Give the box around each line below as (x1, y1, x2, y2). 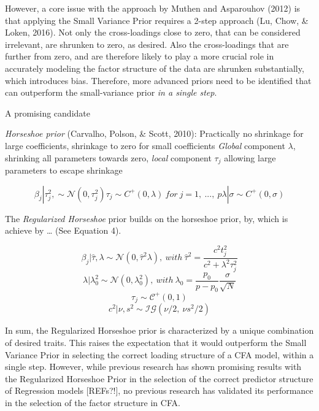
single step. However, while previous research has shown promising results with (5, 360, 302, 373)
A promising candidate (5, 106, 90, 119)
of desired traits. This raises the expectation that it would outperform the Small (5, 336, 307, 348)
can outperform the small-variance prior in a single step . (5, 86, 217, 99)
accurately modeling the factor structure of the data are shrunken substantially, (5, 61, 304, 74)
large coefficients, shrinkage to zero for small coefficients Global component (5, 139, 285, 152)
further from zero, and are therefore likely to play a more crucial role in (5, 50, 274, 63)
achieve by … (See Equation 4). (5, 224, 121, 237)
